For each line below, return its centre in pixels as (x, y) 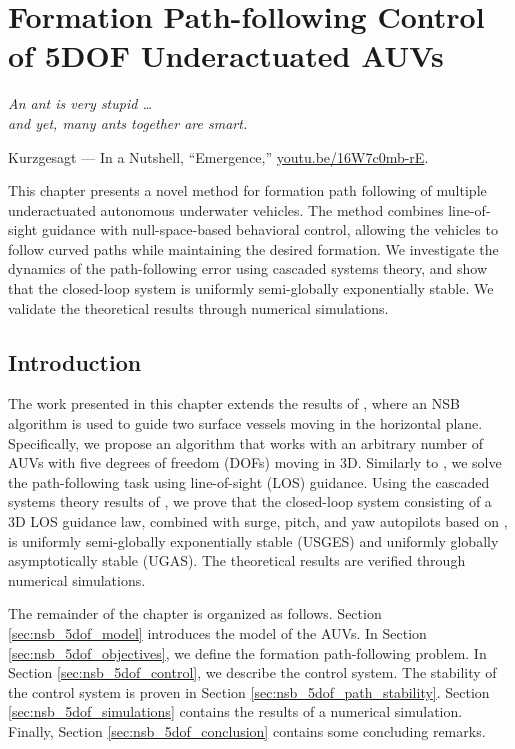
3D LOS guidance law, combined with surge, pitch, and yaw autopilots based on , (258, 521)
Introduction (75, 361)
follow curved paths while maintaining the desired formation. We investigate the (253, 248)
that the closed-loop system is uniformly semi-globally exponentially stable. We (251, 288)
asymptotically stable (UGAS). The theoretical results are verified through (237, 560)
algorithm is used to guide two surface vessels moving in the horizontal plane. (245, 423)
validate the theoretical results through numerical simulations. (198, 307)
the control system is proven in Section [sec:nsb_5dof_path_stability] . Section (249, 691)
